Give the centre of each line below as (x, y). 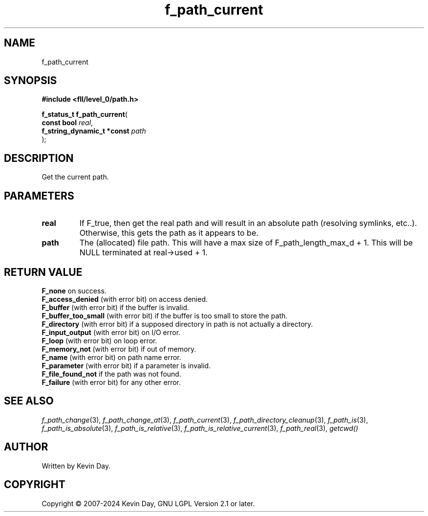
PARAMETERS (39, 196)
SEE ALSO (29, 401)
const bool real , (67, 123)
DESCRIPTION (39, 158)
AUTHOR (26, 447)
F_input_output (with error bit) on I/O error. (111, 332)
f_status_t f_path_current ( (85, 114)
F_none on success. (74, 291)
